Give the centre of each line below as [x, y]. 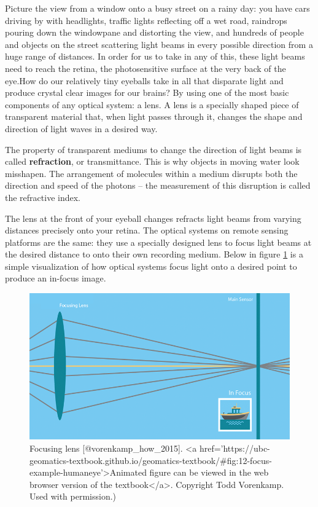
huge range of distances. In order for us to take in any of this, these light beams [155, 56]
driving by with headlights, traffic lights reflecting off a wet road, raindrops [146, 20]
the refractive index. [43, 197]
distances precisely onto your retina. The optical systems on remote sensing [147, 230]
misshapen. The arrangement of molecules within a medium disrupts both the [151, 173]
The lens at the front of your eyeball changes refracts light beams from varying [153, 218]
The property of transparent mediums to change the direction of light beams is [153, 149]
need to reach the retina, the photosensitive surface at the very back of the [145, 68]
